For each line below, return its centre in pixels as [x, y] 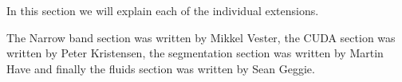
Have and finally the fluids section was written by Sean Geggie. [161, 68]
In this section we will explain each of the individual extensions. [163, 10]
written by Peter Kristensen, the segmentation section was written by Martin [195, 53]
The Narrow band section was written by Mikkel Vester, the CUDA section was [201, 37]
